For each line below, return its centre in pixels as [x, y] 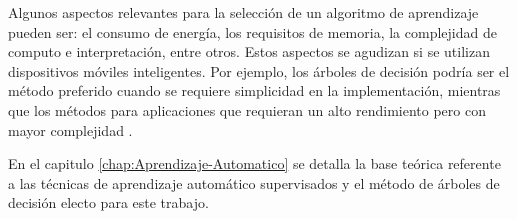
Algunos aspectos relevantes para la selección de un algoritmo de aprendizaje [243, 12]
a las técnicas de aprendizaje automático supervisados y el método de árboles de [254, 182]
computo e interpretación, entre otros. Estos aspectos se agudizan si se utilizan [249, 51]
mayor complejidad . [70, 129]
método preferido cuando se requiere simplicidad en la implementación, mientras [254, 90]
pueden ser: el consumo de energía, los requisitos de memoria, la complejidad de [252, 31]
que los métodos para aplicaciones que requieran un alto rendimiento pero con [247, 109]
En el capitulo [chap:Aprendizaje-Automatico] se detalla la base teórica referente [254, 163]
